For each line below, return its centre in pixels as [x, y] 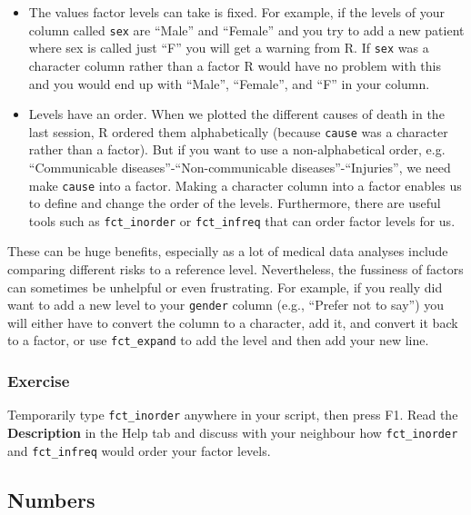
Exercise [39, 381]
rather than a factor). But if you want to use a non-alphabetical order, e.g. [237, 149]
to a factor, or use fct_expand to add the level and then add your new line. [218, 340]
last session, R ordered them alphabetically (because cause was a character [238, 131]
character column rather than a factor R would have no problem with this [235, 65]
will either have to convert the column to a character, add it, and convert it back [233, 322]
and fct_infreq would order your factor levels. [139, 450]
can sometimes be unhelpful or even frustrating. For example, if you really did [225, 287]
